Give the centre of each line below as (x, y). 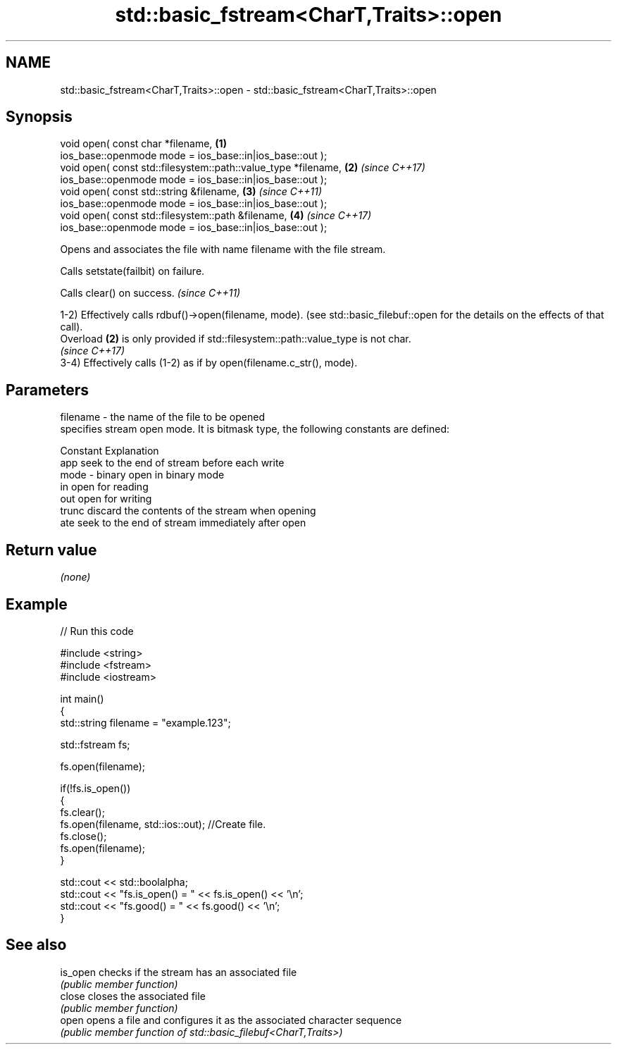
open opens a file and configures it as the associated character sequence (231, 1020)
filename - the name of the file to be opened (162, 417)
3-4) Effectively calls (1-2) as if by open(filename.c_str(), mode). (209, 363)
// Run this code (97, 631)
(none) (75, 577)
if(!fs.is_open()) (95, 788)
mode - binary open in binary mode (142, 475)
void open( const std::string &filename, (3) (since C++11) (191, 192)
